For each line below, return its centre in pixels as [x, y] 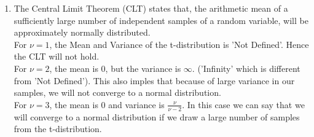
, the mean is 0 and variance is [107, 104]
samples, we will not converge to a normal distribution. [117, 92]
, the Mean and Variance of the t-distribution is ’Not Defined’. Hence [179, 44]
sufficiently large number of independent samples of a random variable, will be [161, 20]
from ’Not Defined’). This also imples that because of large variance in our [154, 80]
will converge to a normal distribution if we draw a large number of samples [157, 116]
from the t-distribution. [58, 129]
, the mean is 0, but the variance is [115, 68]
